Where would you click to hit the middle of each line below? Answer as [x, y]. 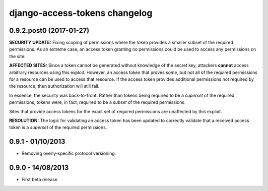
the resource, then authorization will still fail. [54, 86]
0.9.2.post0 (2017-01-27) [49, 31]
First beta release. [40, 180]
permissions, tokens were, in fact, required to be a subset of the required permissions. [97, 102]
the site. [17, 56]
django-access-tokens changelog [81, 13]
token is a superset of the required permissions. [58, 127]
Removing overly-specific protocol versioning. [69, 153]
